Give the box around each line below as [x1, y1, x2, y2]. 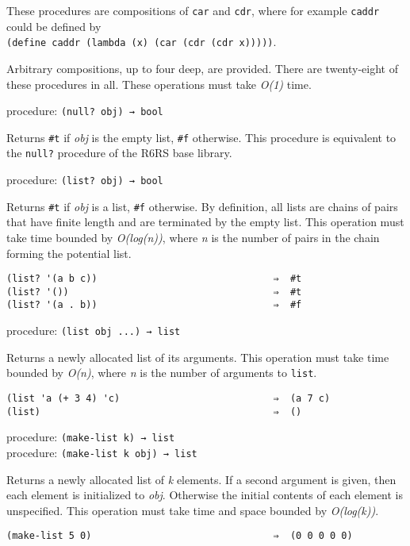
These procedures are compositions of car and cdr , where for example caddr [6, 2, 380, 18]
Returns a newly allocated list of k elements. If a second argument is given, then [6, 471, 397, 487]
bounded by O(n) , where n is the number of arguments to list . [6, 364, 317, 381]
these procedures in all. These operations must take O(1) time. [6, 75, 312, 92]
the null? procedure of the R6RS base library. [6, 144, 232, 161]
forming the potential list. [6, 244, 132, 261]
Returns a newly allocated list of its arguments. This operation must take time [6, 348, 389, 365]
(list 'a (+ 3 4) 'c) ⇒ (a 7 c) [6, 393, 331, 405]
